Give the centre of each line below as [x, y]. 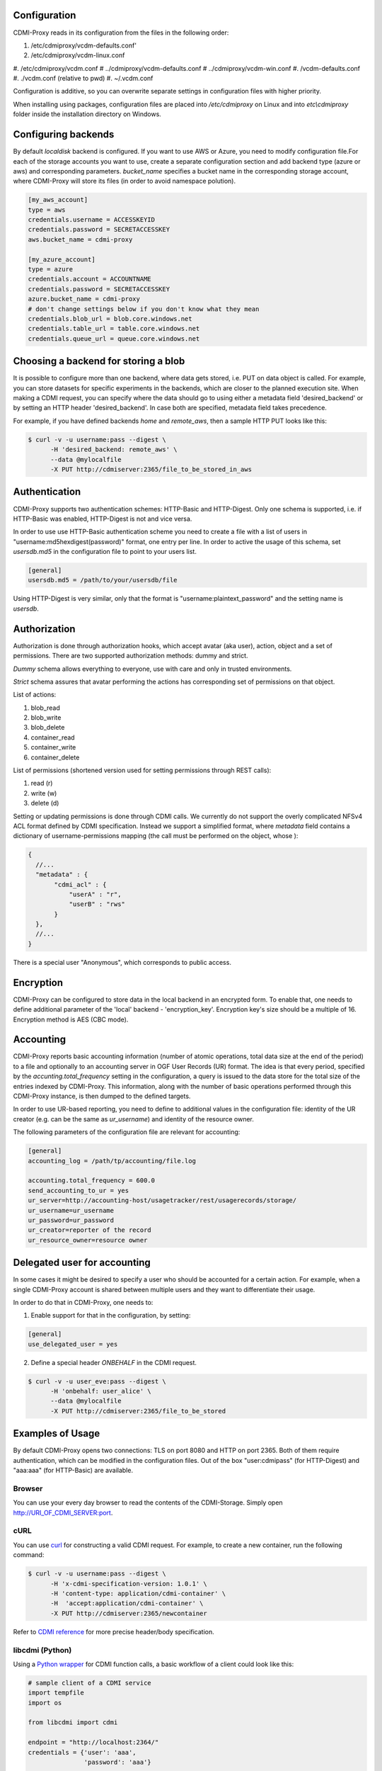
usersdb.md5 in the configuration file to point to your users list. [105, 552]
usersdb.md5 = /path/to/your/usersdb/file [103, 580]
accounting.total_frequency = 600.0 [92, 1181]
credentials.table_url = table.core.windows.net [114, 329]
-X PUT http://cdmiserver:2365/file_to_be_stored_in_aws [151, 469]
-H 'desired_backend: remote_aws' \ [114, 449]
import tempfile [56, 1693]
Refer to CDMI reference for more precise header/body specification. [114, 1631]
